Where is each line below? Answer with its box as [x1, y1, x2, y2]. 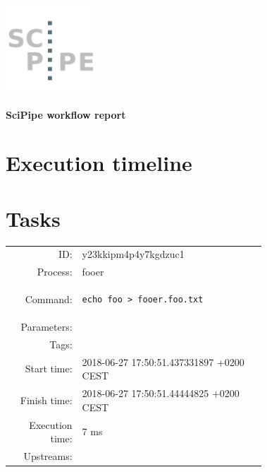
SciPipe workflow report [6, 107, 126, 122]
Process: [37, 264, 73, 279]
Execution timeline [6, 148, 192, 177]
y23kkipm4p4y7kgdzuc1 [82, 247, 185, 261]
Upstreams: [23, 448, 73, 463]
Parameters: [20, 319, 73, 334]
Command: [25, 292, 73, 307]
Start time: [25, 361, 73, 376]
